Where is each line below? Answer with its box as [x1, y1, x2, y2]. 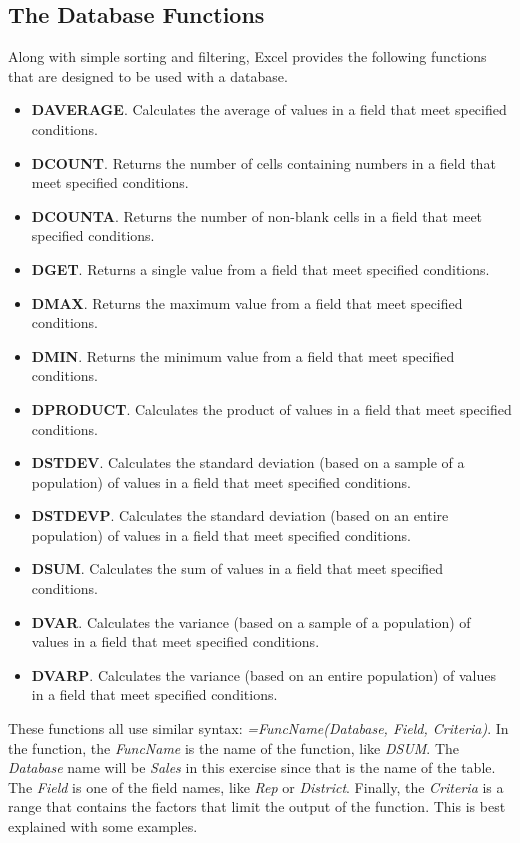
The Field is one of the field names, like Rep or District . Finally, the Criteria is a [8, 776, 504, 797]
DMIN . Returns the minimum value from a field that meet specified [31, 345, 455, 366]
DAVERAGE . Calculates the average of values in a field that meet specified [31, 99, 507, 120]
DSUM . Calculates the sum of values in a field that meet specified [31, 558, 444, 579]
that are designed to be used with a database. [8, 65, 288, 86]
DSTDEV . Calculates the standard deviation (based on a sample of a [31, 452, 465, 473]
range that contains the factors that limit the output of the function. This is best [8, 796, 506, 817]
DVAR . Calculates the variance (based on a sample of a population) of [31, 611, 471, 632]
